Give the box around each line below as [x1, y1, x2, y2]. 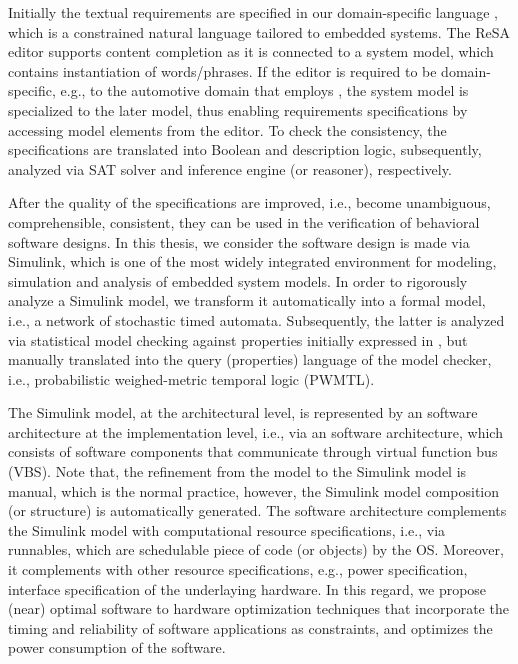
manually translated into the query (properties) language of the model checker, [8, 349, 492, 370]
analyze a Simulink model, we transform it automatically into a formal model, [8, 290, 486, 311]
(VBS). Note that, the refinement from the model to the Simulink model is [8, 461, 467, 482]
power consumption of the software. [8, 637, 226, 658]
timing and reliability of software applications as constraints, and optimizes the [8, 617, 493, 638]
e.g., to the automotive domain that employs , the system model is [60, 80, 469, 101]
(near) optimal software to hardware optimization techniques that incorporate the [8, 598, 509, 619]
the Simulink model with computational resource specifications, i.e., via [8, 519, 446, 540]
